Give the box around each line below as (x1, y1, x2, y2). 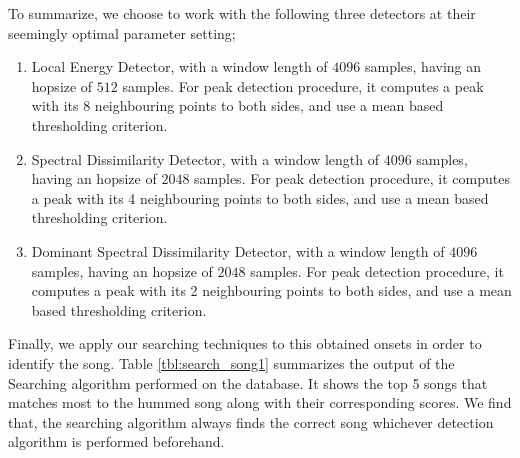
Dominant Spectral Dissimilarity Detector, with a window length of (31, 240, 445, 261)
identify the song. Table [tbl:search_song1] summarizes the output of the (8, 352, 455, 373)
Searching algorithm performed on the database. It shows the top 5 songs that (8, 372, 488, 393)
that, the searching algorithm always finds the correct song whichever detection (8, 411, 494, 432)
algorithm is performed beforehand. (8, 431, 225, 452)
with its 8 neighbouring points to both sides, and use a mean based (31, 95, 444, 116)
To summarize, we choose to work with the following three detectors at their (8, 3, 476, 23)
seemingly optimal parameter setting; (8, 22, 236, 43)
